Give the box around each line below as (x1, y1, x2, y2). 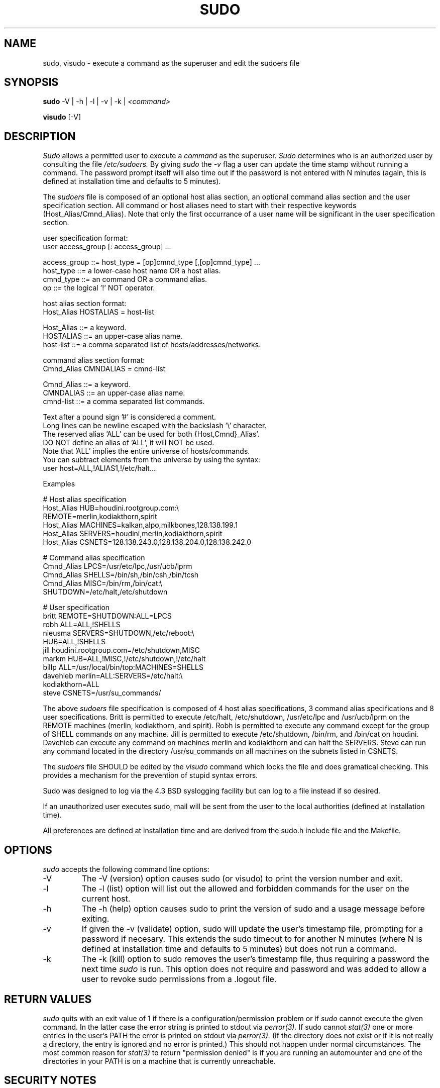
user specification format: (43, 234, 128, 243)
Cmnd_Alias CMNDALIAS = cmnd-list (43, 364, 166, 373)
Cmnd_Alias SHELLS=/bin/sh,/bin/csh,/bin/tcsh (43, 570, 199, 579)
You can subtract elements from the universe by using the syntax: (43, 455, 261, 464)
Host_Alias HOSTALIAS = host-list (43, 308, 154, 317)
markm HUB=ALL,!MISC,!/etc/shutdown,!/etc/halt (43, 654, 206, 663)
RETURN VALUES (4, 993, 92, 1006)
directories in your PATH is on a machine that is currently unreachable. (43, 1056, 276, 1065)
